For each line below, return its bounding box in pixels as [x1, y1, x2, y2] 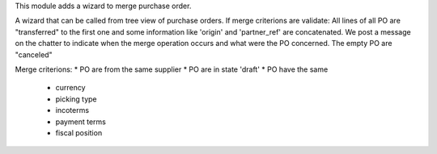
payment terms [55, 117, 107, 127]
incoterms [55, 106, 89, 115]
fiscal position [55, 127, 103, 137]
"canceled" [15, 49, 53, 60]
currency [55, 83, 86, 93]
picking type [55, 94, 97, 104]
